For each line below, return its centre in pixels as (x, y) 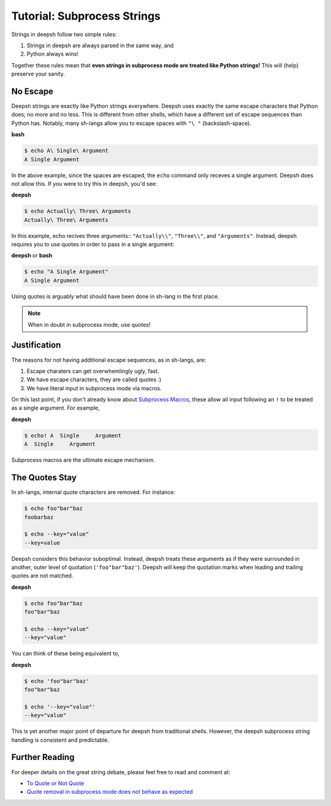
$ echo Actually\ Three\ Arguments (78, 211)
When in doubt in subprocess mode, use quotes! (89, 324)
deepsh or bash (32, 256)
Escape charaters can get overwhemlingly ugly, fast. (93, 371)
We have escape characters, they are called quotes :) (94, 379)
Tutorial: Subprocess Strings (86, 16)
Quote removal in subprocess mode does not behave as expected (110, 792)
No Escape (32, 91)
